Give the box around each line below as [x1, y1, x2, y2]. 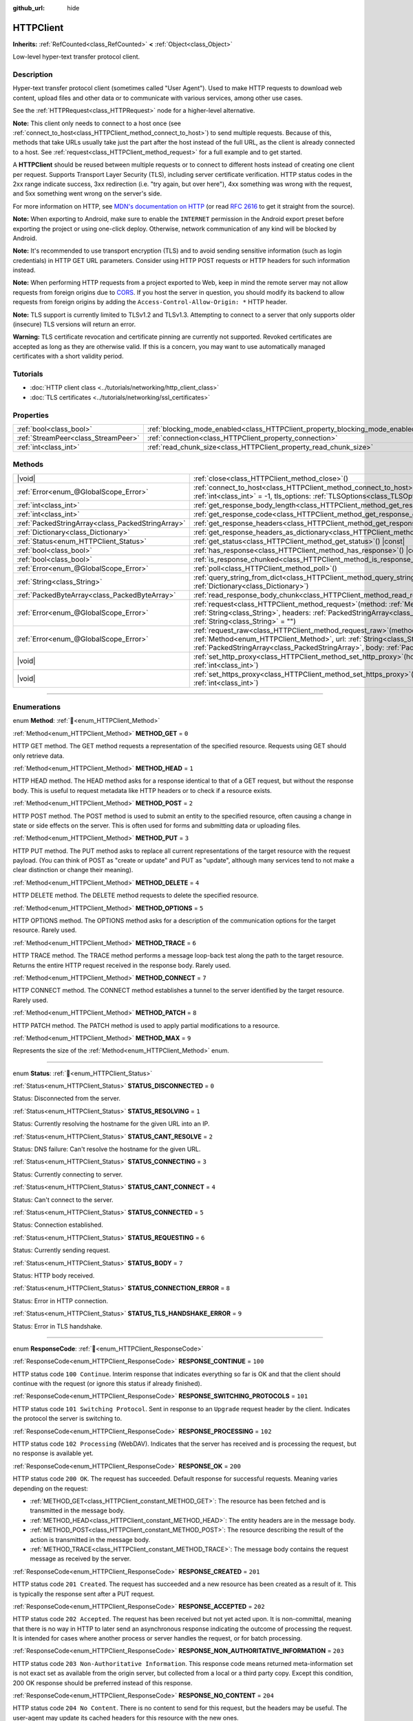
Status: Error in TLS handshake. [12, 1322, 103, 1330]
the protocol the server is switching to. [12, 1415, 123, 1423]
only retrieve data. [12, 751, 65, 760]
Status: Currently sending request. [12, 1246, 110, 1254]
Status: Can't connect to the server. [12, 1195, 114, 1204]
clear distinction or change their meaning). [12, 866, 134, 874]
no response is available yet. [12, 1449, 94, 1457]
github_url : [12, 4, 45, 12]
